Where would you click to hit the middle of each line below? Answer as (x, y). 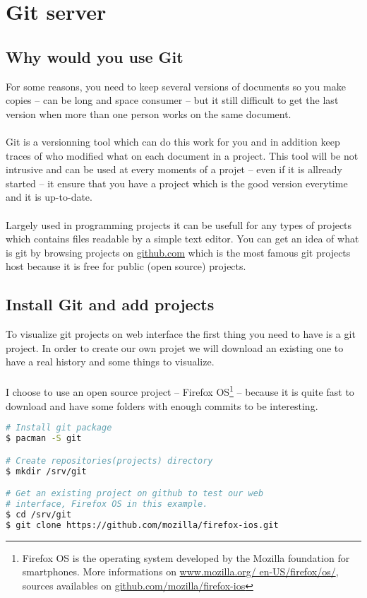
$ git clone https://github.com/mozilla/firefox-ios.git (142, 525)
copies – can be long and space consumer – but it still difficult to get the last (172, 100)
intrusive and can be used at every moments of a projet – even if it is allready (174, 169)
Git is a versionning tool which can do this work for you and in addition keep (173, 141)
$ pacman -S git (44, 439)
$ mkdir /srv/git (46, 471)
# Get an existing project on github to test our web (135, 494)
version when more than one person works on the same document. (149, 113)
